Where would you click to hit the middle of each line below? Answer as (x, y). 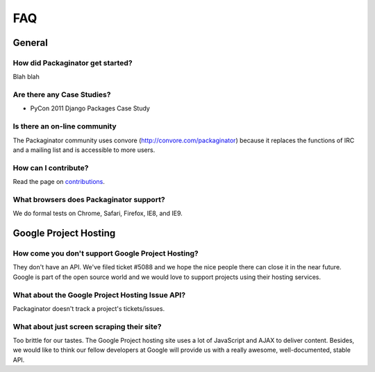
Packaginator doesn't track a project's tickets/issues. (89, 308)
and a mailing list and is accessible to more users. (84, 150)
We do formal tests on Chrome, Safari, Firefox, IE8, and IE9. (98, 213)
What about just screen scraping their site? (87, 326)
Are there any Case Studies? (62, 95)
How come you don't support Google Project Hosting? (106, 253)
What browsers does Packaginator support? (89, 199)
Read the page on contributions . (59, 182)
